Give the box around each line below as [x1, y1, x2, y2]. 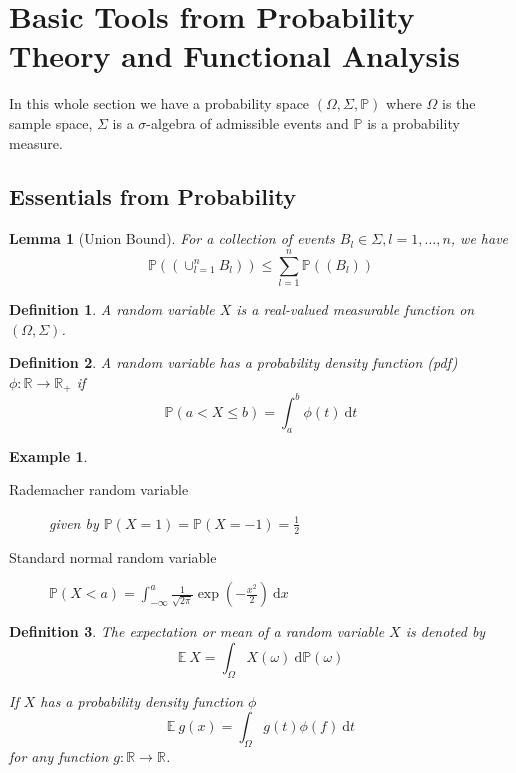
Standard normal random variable [9, 546, 217, 567]
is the [441, 93, 476, 114]
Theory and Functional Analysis [9, 35, 460, 76]
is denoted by [405, 621, 486, 642]
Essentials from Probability [9, 181, 297, 212]
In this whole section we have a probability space [9, 93, 310, 114]
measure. [9, 132, 63, 153]
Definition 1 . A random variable [9, 299, 215, 320]
